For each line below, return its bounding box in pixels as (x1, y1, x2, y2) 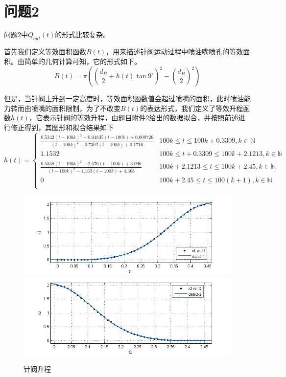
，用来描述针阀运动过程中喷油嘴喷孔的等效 (106, 46, 243, 56)
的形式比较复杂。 (55, 29, 110, 40)
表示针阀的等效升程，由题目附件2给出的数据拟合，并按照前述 (43, 112, 238, 123)
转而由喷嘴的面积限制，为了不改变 (10, 103, 120, 113)
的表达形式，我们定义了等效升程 (140, 103, 243, 113)
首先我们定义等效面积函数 (4, 46, 86, 56)
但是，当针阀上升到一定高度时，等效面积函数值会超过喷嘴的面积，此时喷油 (4, 93, 244, 104)
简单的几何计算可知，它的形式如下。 (24, 56, 141, 66)
